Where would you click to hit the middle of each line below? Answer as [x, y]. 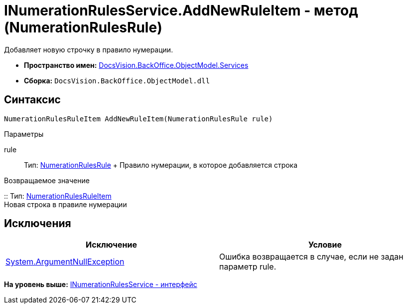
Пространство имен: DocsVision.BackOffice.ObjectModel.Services [136, 65]
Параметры [24, 134]
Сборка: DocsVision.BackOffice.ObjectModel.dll [117, 80]
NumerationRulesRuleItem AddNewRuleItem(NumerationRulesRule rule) [138, 119]
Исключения [38, 224]
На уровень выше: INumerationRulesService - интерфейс [101, 285]
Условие [325, 245]
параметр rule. [248, 267]
